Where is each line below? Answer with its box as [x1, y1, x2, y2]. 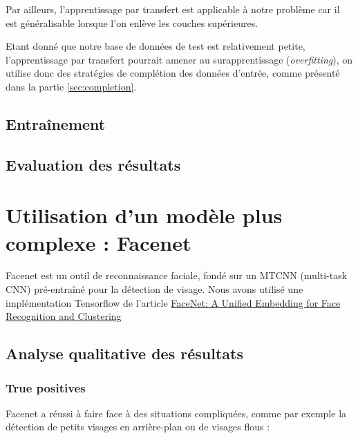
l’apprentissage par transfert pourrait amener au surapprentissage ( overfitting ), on [6, 52, 353, 66]
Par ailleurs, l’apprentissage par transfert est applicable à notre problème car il [6, 2, 340, 16]
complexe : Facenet [6, 228, 191, 256]
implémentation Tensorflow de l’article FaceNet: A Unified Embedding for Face [6, 295, 341, 310]
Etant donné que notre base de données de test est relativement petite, [6, 39, 305, 53]
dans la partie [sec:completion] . [6, 79, 137, 93]
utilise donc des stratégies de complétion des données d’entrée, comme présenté [6, 66, 340, 80]
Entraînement [6, 113, 106, 134]
